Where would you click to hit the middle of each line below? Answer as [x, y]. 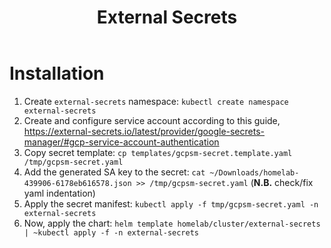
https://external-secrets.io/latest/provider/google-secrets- [144, 131]
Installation [57, 73]
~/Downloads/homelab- [254, 172]
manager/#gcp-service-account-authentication [121, 142]
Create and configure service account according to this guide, [152, 120]
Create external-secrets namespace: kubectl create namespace [156, 101]
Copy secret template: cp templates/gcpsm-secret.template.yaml [158, 152]
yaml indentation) [59, 193]
